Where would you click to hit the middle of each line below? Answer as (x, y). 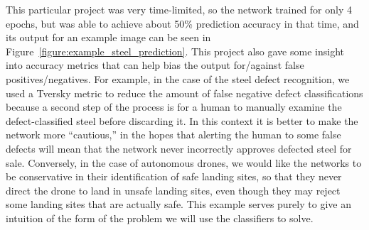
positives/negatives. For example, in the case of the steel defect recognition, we (178, 78)
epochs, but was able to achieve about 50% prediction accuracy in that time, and (182, 23)
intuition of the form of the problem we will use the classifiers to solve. (160, 218)
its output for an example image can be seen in (108, 37)
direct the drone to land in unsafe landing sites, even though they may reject (173, 190)
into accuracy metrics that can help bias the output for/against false (155, 65)
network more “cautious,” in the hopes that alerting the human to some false (173, 135)
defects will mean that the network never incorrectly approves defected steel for (179, 148)
